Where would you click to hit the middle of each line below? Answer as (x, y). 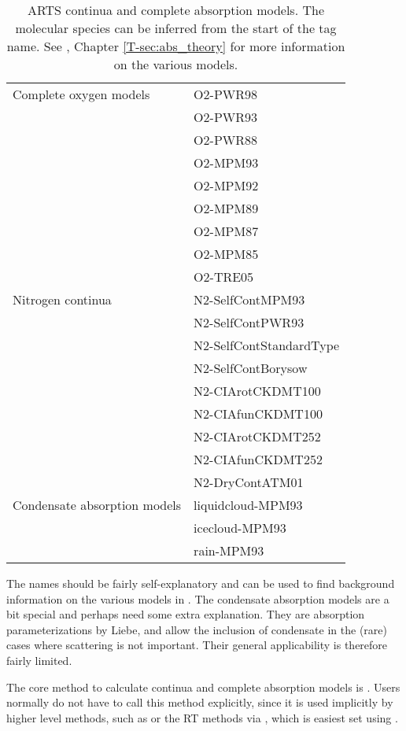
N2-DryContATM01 (249, 482)
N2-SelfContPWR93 (249, 322)
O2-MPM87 (226, 231)
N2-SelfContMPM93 (249, 299)
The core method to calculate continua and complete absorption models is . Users (203, 687)
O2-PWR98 (226, 94)
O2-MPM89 (226, 208)
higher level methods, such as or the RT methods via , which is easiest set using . (202, 717)
